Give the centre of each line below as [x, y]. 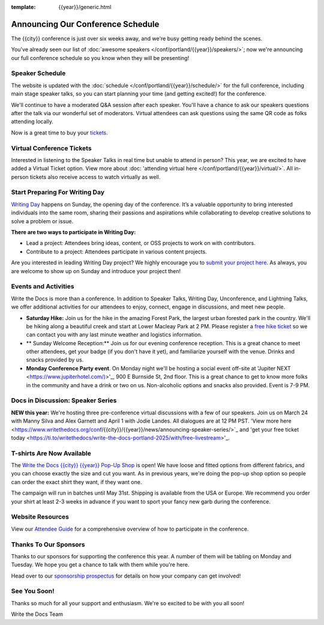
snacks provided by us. [55, 360]
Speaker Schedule [38, 73]
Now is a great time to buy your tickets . [59, 133]
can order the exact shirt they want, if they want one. [76, 482]
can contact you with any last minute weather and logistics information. [114, 335]
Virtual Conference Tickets [52, 148]
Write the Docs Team [37, 614]
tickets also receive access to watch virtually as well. [95, 177]
